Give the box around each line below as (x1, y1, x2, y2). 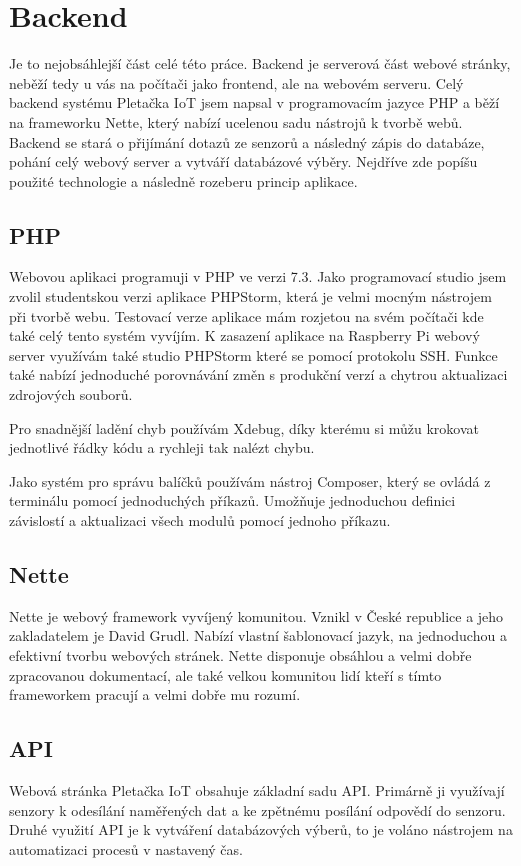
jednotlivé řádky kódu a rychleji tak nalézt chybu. (9, 437, 315, 458)
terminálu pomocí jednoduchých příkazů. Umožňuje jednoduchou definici (9, 490, 456, 511)
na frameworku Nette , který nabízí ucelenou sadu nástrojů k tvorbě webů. (9, 111, 463, 132)
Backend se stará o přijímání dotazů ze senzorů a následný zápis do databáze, (9, 131, 485, 152)
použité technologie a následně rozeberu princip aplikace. (9, 170, 358, 191)
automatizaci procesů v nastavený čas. (9, 838, 243, 859)
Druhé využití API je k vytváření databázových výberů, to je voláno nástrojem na (9, 819, 513, 840)
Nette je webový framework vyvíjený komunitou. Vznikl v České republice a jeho (9, 605, 504, 626)
